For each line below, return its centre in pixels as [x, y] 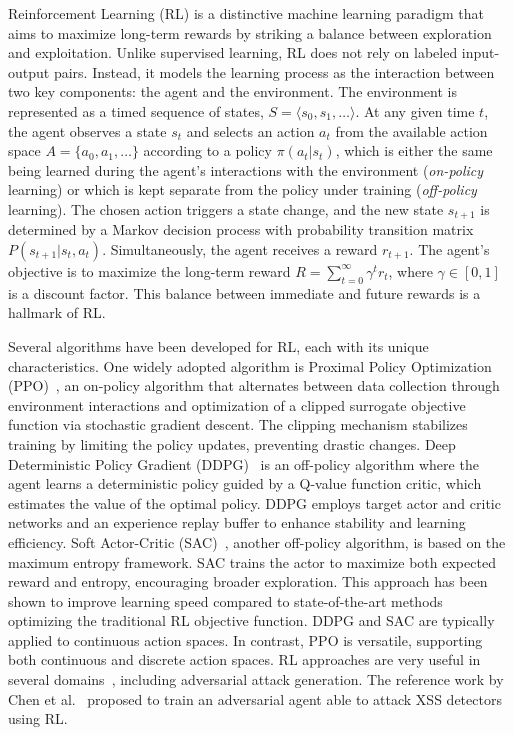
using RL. [38, 718]
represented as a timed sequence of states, [136, 110]
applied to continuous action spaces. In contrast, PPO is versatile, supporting [245, 639]
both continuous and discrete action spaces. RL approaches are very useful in [244, 659]
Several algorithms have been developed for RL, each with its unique [218, 345]
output [29, 71]
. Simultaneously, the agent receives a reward [240, 248]
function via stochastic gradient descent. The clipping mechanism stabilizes [238, 424]
